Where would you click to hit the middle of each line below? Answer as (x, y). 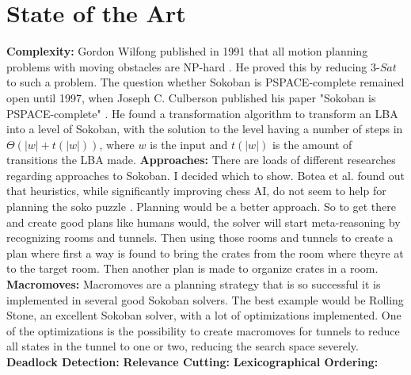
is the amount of (312, 144)
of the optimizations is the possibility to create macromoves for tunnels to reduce (203, 330)
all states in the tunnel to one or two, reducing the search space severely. (183, 346)
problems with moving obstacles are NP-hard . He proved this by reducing (187, 66)
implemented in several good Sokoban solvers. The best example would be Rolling (205, 299)
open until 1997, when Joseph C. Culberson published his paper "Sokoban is (191, 97)
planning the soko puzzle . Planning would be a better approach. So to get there (201, 207)
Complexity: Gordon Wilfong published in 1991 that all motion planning (187, 51)
